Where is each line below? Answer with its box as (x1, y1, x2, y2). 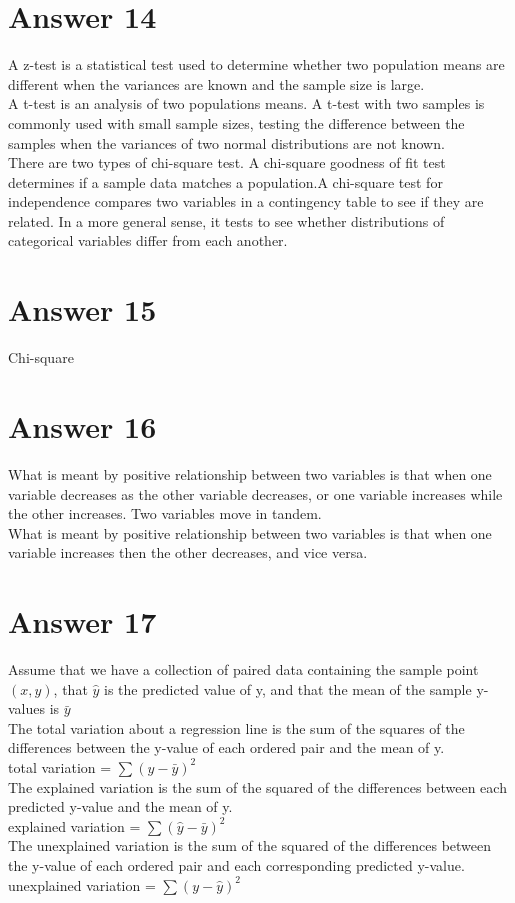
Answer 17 (8, 601, 157, 642)
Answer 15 (8, 289, 157, 330)
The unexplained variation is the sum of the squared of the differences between (8, 835, 492, 856)
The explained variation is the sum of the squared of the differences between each (8, 776, 507, 797)
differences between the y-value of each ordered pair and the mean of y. (8, 737, 445, 758)
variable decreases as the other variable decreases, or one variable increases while (8, 483, 503, 504)
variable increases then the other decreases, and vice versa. (8, 542, 368, 563)
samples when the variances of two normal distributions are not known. (8, 132, 445, 153)
